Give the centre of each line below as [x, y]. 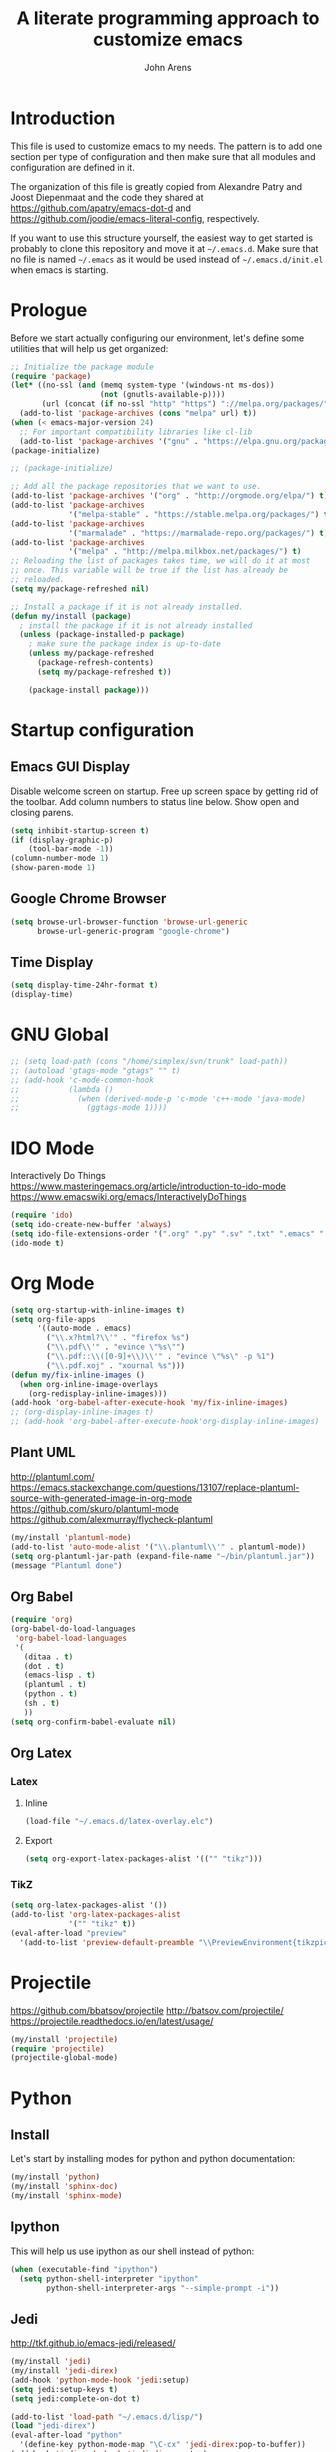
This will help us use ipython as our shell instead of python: [132, 2251]
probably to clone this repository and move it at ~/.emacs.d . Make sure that [164, 248]
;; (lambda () [62, 1089]
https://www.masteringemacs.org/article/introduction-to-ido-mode [148, 1186]
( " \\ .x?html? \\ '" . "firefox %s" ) [118, 1338]
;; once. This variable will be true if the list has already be [149, 570]
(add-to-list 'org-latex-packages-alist [96, 1915]
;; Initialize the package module [82, 367]
